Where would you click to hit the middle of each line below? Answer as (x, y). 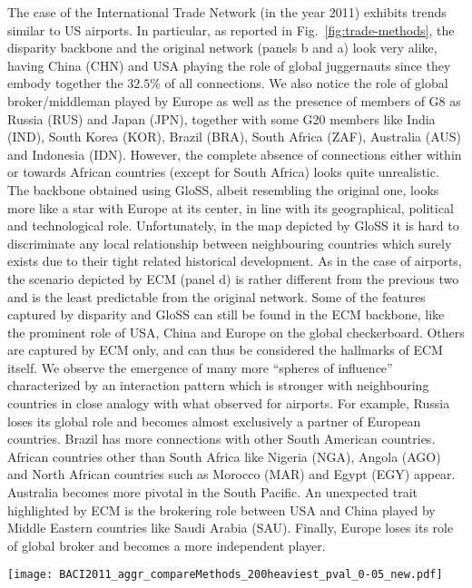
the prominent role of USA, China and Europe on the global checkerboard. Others (236, 332)
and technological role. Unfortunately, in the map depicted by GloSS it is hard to (233, 225)
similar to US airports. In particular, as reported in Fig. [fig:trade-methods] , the (231, 29)
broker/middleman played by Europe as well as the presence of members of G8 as (234, 100)
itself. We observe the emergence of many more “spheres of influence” (200, 367)
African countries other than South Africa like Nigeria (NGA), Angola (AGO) (224, 456)
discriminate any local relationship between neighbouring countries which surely (230, 243)
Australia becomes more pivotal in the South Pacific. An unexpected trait (212, 492)
